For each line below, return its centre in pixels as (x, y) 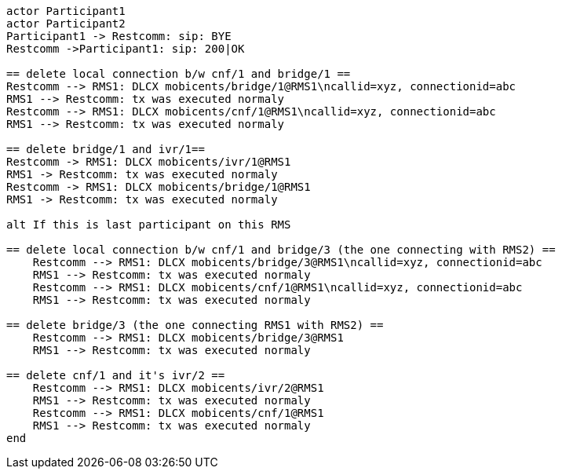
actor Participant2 (66, 24)
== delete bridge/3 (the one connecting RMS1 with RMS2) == (195, 325)
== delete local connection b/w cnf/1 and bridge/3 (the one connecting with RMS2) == (281, 250)
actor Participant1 (66, 11)
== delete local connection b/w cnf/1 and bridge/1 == (179, 74)
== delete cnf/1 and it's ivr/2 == (116, 375)
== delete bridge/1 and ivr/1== (106, 149)
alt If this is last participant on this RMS (149, 225)
